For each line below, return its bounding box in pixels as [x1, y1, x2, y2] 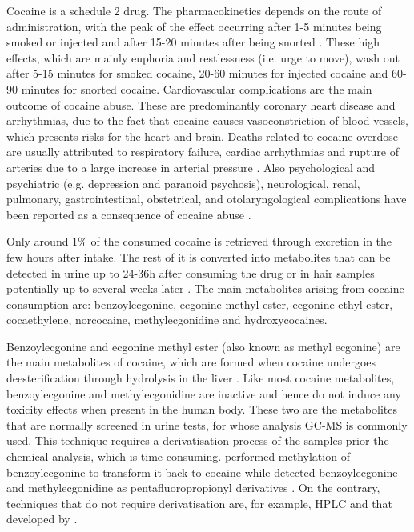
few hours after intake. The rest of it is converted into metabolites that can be [6, 248, 391, 265]
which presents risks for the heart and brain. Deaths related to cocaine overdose [6, 127, 398, 144]
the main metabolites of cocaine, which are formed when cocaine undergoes [6, 354, 376, 370]
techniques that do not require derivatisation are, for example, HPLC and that [6, 494, 392, 511]
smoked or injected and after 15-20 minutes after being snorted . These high [6, 34, 380, 50]
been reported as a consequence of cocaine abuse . [6, 206, 251, 222]
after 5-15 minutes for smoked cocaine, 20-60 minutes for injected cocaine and [6, 65, 388, 82]
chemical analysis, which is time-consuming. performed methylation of [6, 448, 350, 465]
